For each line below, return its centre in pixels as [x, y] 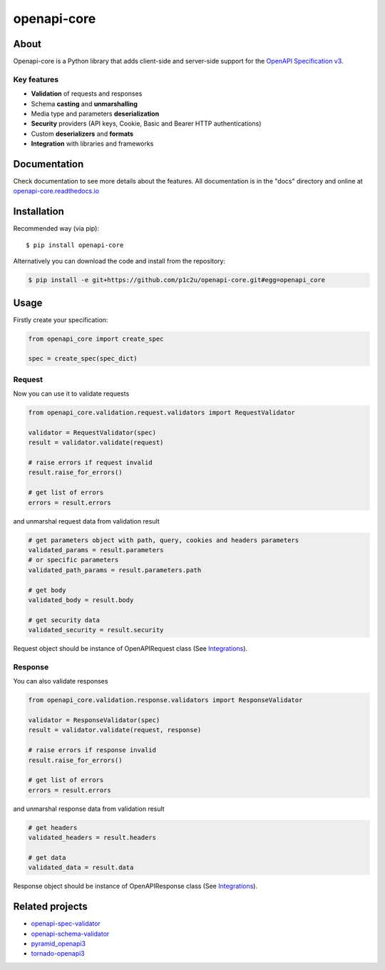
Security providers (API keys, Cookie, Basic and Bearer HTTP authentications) [146, 124]
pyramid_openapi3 [58, 944]
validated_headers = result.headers [92, 838]
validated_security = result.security [96, 630]
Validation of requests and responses [87, 94]
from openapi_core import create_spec [96, 339]
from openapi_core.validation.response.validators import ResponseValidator [165, 700]
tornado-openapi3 [58, 954]
